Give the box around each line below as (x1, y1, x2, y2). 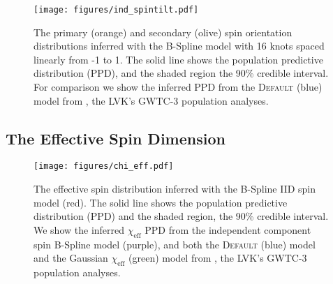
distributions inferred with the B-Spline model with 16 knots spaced (34, 38, 325, 53)
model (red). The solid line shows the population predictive (34, 195, 288, 209)
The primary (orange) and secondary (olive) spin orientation (34, 24, 293, 39)
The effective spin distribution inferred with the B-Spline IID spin (34, 181, 316, 196)
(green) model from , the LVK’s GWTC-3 (128, 251, 307, 265)
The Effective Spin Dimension (6, 127, 225, 149)
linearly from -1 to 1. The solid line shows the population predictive (34, 52, 323, 66)
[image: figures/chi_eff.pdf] (34, 161, 174, 172)
